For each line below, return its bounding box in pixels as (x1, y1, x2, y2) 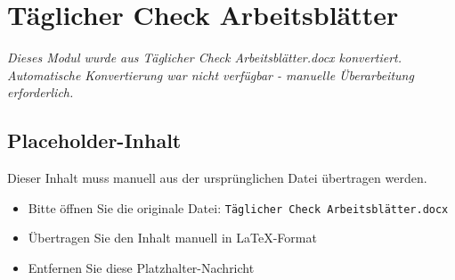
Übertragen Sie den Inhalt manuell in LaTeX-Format (28, 228, 317, 247)
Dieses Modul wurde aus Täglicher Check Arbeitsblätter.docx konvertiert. (7, 48, 402, 67)
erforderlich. (7, 83, 74, 102)
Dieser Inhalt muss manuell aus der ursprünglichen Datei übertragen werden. (7, 169, 427, 187)
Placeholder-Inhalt (7, 127, 182, 154)
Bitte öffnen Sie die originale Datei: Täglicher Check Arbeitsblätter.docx (28, 198, 449, 217)
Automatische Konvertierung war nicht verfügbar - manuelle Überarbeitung (7, 65, 414, 84)
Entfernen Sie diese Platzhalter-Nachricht (28, 258, 255, 276)
